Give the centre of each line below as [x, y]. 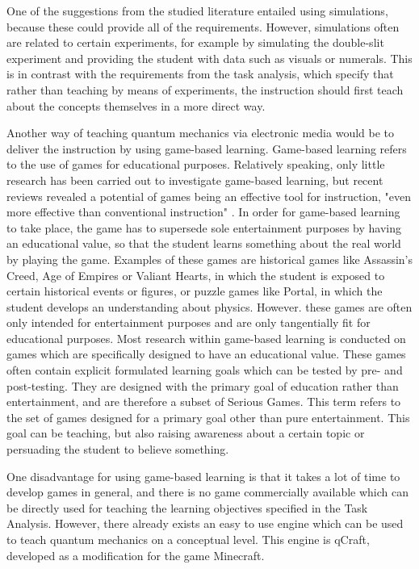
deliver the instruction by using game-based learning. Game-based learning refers [207, 148]
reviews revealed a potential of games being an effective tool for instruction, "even [209, 196]
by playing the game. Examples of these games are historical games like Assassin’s [210, 259]
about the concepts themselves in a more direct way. [136, 105]
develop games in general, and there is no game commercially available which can [207, 492]
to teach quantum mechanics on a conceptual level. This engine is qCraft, [188, 539]
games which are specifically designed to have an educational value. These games [206, 354]
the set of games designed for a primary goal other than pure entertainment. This [208, 417]
